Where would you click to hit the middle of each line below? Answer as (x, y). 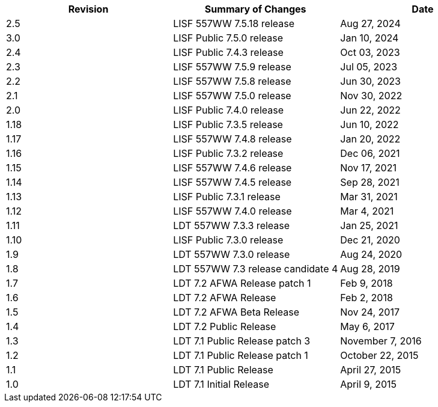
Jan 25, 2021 (369, 225)
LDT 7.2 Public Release (225, 326)
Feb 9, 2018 (367, 283)
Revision (88, 9)
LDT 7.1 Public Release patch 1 (241, 355)
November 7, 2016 (381, 341)
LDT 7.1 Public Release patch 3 (242, 341)
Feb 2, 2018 (367, 298)
